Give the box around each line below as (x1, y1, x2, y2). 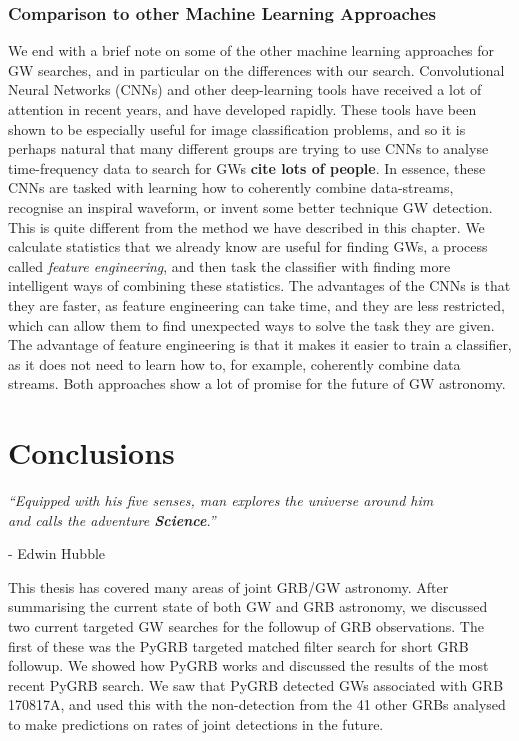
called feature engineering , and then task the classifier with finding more (8, 255, 451, 276)
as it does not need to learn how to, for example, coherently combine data (8, 353, 461, 374)
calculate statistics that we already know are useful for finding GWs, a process (8, 236, 488, 257)
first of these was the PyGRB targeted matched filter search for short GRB (8, 635, 469, 656)
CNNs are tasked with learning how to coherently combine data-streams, (8, 177, 454, 198)
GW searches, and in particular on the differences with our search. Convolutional (8, 59, 505, 80)
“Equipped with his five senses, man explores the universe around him (8, 490, 434, 511)
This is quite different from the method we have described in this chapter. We (8, 216, 485, 237)
